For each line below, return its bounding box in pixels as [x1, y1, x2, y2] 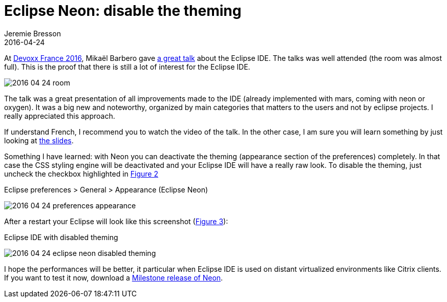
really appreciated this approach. [4, 111, 115, 120]
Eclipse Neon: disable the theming [4, 2, 242, 19]
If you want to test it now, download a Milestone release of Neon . [4, 273, 223, 282]
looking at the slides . [4, 136, 74, 145]
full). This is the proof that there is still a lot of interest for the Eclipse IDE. [4, 62, 250, 71]
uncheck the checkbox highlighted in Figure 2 [4, 169, 159, 178]
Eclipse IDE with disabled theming [4, 232, 118, 242]
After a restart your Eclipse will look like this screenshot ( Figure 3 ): [4, 217, 228, 226]
